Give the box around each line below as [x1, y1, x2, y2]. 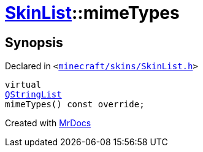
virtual [5, 80, 42, 90]
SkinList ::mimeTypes [5, 2, 180, 23]
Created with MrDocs [5, 118, 91, 129]
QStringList [5, 89, 62, 100]
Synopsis [5, 34, 63, 50]
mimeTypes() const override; [5, 99, 145, 110]
